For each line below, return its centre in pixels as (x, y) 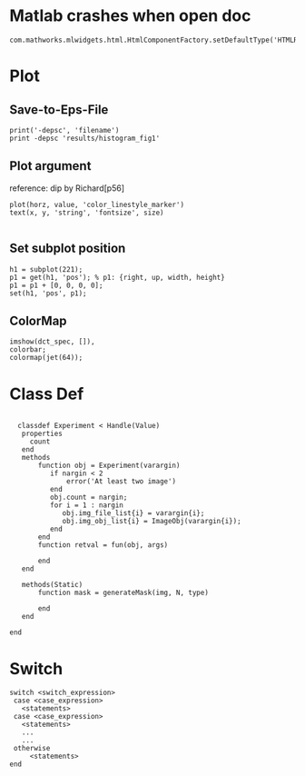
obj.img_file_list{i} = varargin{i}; (133, 513)
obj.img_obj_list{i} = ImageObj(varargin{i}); (152, 522)
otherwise (32, 749)
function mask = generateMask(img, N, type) (123, 593)
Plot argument (50, 166)
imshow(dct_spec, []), (52, 342)
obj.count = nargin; (89, 497)
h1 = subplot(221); (46, 269)
